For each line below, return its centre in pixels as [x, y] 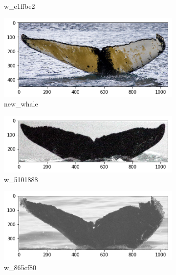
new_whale [21, 104]
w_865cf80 [20, 267]
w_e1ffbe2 [20, 6]
